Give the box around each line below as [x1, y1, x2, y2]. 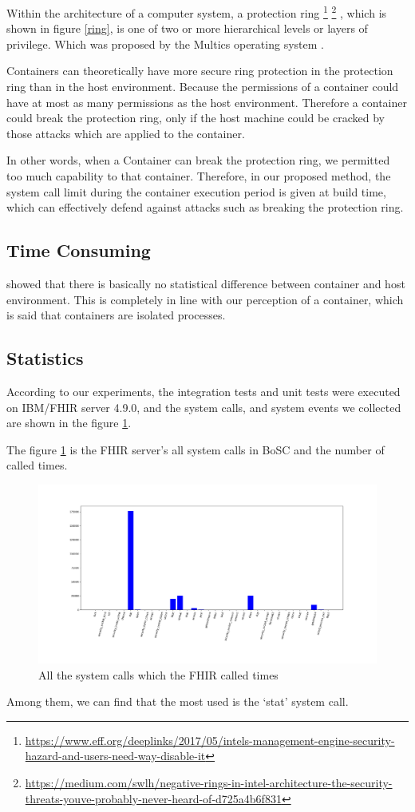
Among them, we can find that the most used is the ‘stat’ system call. [6, 693, 349, 710]
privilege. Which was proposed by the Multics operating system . [6, 35, 324, 52]
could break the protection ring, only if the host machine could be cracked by [6, 109, 385, 126]
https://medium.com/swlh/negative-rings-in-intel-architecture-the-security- [25, 774, 393, 790]
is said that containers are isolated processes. [6, 307, 226, 323]
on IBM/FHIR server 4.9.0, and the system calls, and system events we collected [6, 398, 401, 415]
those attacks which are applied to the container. [6, 125, 245, 141]
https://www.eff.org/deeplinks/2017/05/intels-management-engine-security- [25, 731, 395, 748]
